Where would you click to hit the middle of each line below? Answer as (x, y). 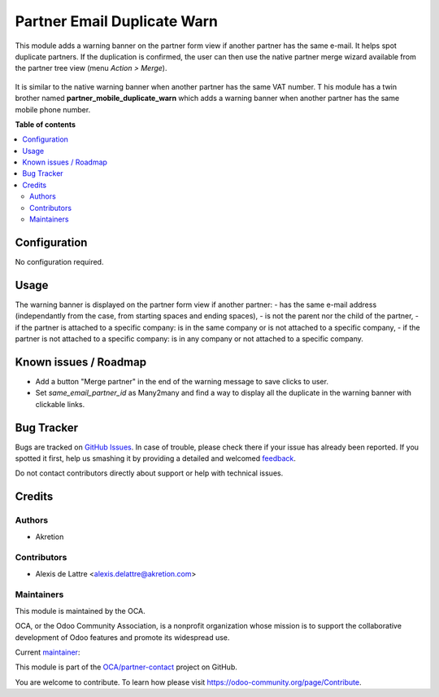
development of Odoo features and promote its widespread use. (122, 637)
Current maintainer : (48, 652)
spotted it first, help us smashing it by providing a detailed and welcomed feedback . (156, 458)
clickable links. (60, 404)
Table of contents (46, 124)
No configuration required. (59, 261)
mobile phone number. (53, 109)
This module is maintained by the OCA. (80, 611)
